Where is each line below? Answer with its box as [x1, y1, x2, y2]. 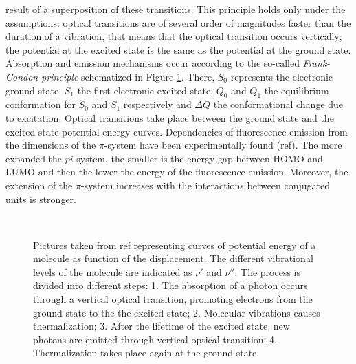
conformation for [5, 97, 76, 111]
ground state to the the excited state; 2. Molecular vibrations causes [33, 305, 320, 319]
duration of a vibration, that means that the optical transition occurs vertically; [5, 29, 342, 43]
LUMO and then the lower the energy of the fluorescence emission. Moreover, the [5, 164, 348, 179]
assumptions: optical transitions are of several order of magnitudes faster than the [5, 15, 351, 30]
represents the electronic [230, 69, 333, 83]
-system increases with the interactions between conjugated [80, 178, 331, 192]
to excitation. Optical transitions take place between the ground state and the [5, 110, 334, 125]
